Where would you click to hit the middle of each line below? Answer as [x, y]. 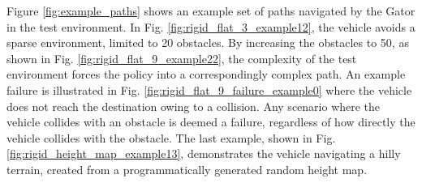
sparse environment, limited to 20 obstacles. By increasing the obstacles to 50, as [208, 43]
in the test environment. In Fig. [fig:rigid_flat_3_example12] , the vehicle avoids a [211, 26]
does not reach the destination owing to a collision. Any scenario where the [194, 106]
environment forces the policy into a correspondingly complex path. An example [206, 74]
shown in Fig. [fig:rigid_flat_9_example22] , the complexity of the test [182, 58]
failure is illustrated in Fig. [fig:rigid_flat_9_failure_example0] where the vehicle [209, 89]
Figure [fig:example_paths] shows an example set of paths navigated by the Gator [211, 11]
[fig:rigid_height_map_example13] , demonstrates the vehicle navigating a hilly [204, 153]
